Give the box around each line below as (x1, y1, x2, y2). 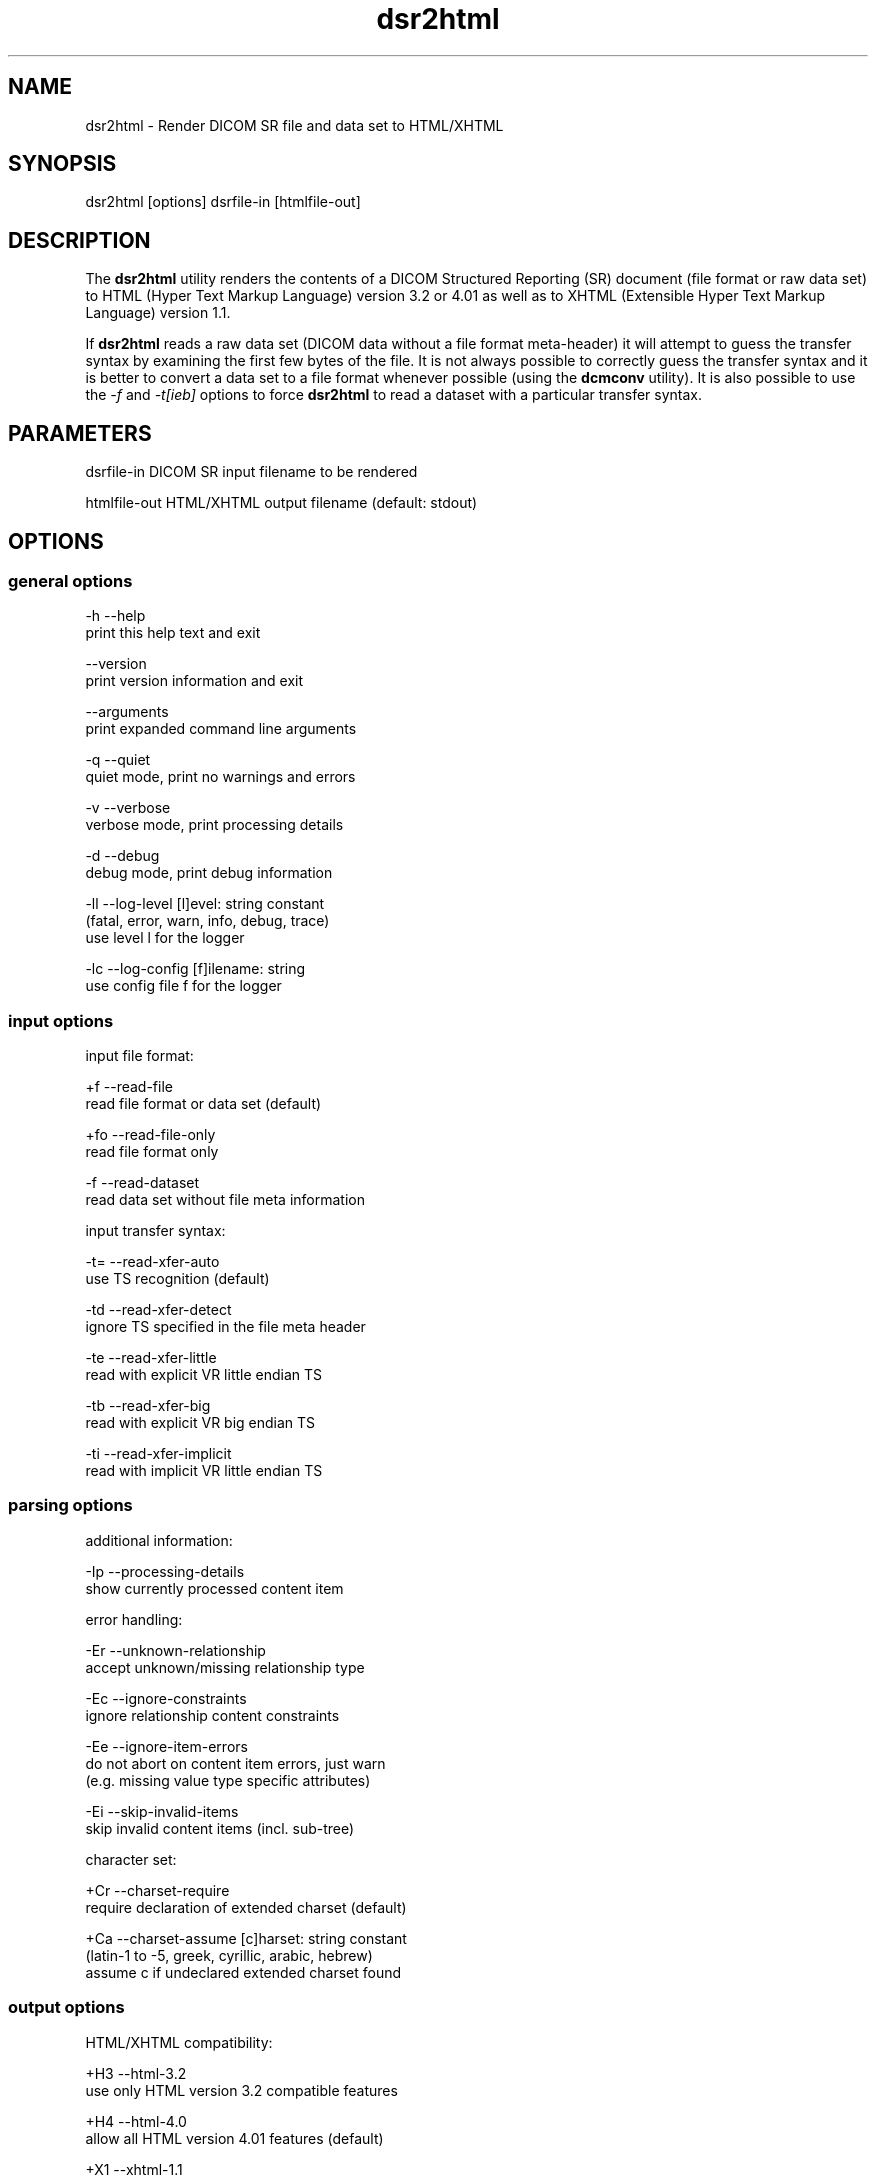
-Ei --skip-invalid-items (85, 1802, 239, 1820)
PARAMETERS (8, 420, 152, 446)
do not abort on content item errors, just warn (85, 1754, 386, 1772)
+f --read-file (85, 1078, 173, 1096)
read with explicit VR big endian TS (85, 1414, 316, 1432)
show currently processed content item (85, 1579, 344, 1597)
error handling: (85, 1610, 183, 1628)
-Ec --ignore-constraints (85, 1689, 247, 1707)
